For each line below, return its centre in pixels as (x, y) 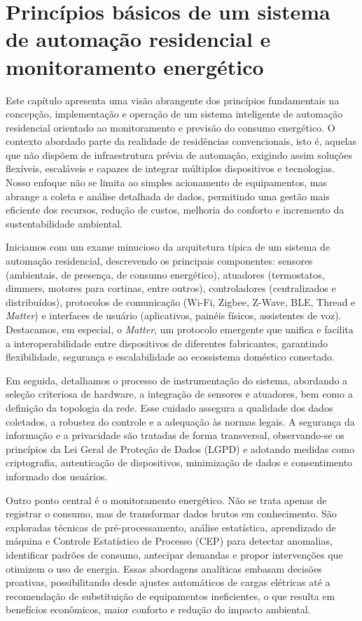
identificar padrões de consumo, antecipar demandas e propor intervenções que (174, 554)
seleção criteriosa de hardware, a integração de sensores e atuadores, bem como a (179, 394)
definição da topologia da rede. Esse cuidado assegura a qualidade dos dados (169, 407)
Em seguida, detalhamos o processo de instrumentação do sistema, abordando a (177, 380)
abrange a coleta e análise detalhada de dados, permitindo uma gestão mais (168, 196)
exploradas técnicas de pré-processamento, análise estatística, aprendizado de (171, 527)
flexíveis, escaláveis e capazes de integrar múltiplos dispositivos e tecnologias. (170, 168)
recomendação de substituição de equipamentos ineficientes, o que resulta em (170, 595)
